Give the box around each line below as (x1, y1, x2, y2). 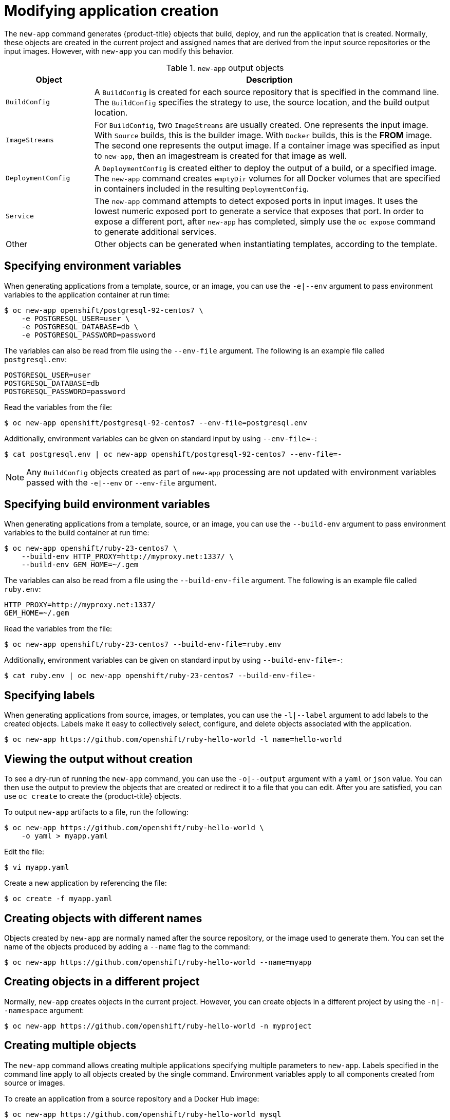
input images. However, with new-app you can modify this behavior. (4, 46, 234, 55)
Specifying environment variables (4, 259, 181, 273)
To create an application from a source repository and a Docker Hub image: (4, 1094, 259, 1103)
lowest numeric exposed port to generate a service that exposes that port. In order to (94, 206, 424, 216)
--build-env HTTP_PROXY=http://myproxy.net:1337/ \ (21, 552, 234, 561)
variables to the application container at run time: (4, 290, 170, 299)
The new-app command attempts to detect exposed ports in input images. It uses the (94, 195, 418, 206)
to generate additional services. (94, 226, 217, 237)
